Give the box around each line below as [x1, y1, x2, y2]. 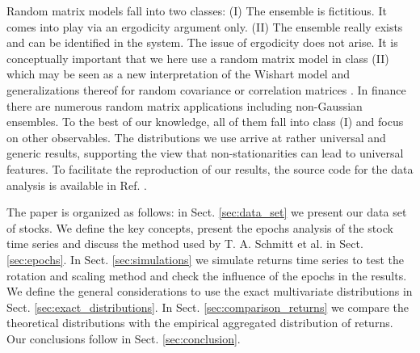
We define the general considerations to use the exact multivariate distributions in [6, 283, 413, 300]
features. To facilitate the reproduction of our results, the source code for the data [6, 160, 414, 177]
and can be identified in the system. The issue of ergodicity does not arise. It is [6, 34, 398, 51]
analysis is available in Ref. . [6, 176, 147, 193]
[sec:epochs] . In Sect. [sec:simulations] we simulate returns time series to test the [6, 250, 404, 267]
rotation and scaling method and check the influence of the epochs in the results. [6, 267, 407, 284]
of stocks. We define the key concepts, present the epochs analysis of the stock [6, 219, 393, 236]
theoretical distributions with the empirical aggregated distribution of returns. [6, 314, 393, 331]
